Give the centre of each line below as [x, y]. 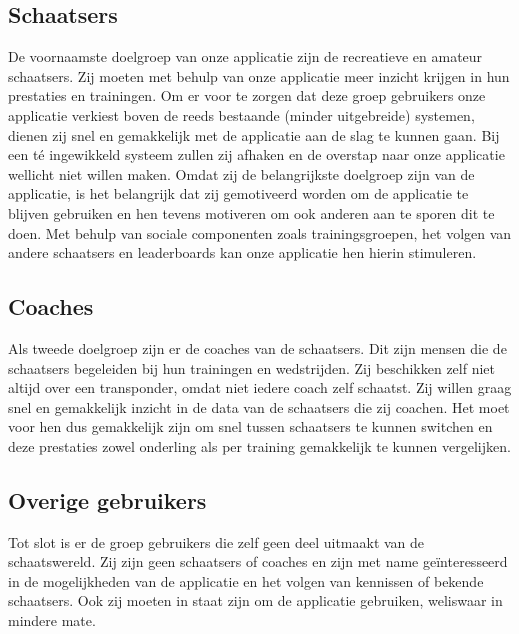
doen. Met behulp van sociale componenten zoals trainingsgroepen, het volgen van [260, 232]
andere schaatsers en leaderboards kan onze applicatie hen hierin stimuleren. [242, 252]
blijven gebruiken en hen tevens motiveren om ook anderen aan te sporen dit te [251, 212]
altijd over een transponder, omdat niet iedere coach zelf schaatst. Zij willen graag [260, 387]
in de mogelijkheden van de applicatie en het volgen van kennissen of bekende [246, 580]
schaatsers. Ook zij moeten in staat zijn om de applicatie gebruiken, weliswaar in [255, 600]
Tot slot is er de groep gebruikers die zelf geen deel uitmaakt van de [216, 541]
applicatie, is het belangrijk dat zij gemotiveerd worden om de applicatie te [238, 193]
